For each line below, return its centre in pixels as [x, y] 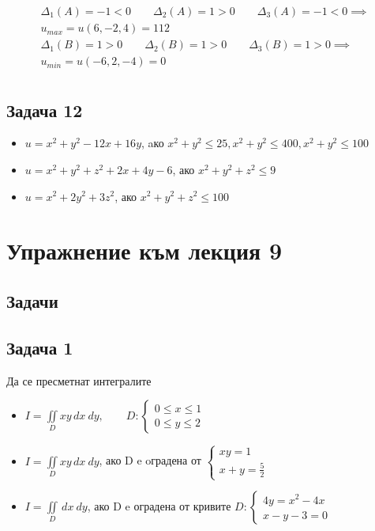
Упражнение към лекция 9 [144, 250]
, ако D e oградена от [150, 460]
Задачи [32, 300]
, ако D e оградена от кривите [159, 506]
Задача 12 [45, 110]
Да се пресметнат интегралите [79, 380]
